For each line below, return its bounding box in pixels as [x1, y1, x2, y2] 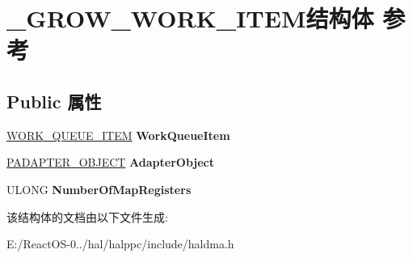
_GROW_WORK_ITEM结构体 [6, 2, 374, 35]
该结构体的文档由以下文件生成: [6, 208, 168, 225]
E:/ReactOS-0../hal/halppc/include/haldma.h [6, 235, 234, 252]
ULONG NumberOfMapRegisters [6, 180, 192, 197]
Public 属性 [6, 88, 102, 113]
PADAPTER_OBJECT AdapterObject [6, 154, 214, 171]
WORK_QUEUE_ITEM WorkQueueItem [6, 126, 230, 143]
